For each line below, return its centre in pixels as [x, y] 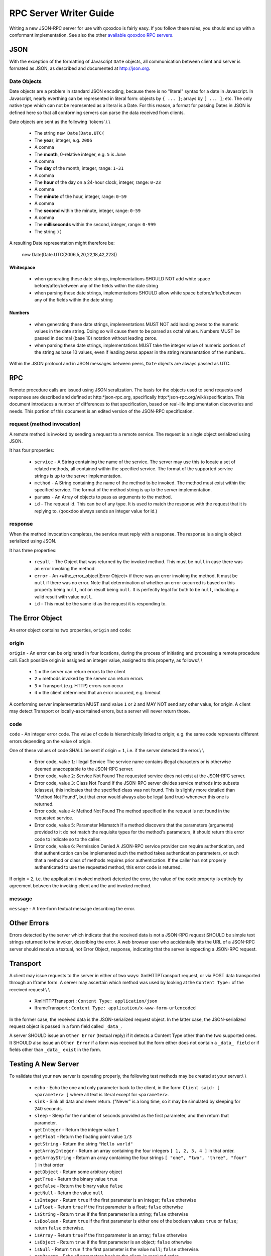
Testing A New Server [44, 1064]
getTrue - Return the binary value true [76, 1179]
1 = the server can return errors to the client [80, 672]
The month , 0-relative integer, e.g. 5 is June [80, 154]
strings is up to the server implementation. [78, 476]
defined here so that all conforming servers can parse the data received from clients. [97, 113]
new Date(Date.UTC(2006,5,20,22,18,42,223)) [70, 254]
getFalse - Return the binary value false [79, 1186]
